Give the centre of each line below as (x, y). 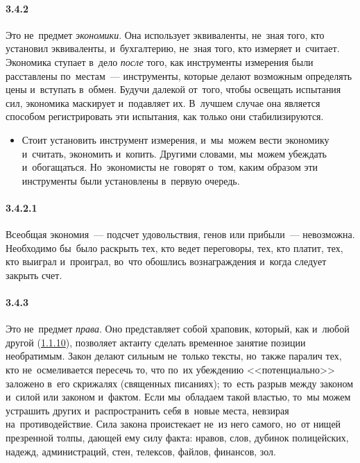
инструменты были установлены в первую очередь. (131, 180)
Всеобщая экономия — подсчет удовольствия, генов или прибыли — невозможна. (180, 234)
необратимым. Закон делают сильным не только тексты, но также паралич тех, (174, 356)
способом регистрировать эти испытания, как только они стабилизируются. (165, 116)
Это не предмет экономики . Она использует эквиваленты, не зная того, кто (165, 34)
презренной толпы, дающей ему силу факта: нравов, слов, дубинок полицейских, (177, 438)
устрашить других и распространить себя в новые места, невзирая (147, 410)
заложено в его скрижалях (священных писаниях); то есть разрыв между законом (180, 383)
